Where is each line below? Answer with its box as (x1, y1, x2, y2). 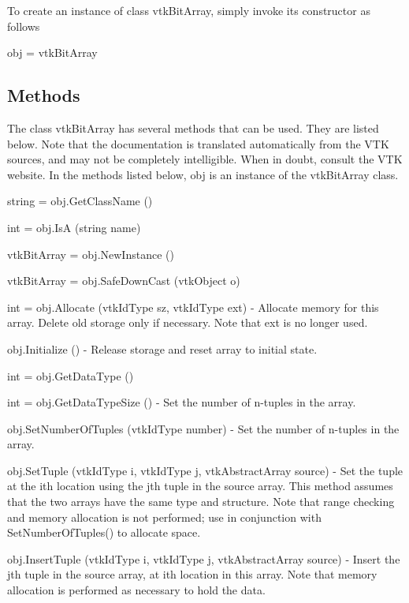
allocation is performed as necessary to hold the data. (7, 582, 266, 598)
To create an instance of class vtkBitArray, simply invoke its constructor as (7, 2, 370, 18)
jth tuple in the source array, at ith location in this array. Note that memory (7, 566, 377, 582)
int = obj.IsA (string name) (7, 219, 141, 235)
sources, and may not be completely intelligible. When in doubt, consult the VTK (7, 151, 403, 167)
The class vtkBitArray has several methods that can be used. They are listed (7, 119, 379, 136)
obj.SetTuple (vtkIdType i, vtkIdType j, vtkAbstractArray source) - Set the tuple (7, 462, 403, 478)
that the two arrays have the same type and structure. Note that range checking (7, 493, 395, 510)
